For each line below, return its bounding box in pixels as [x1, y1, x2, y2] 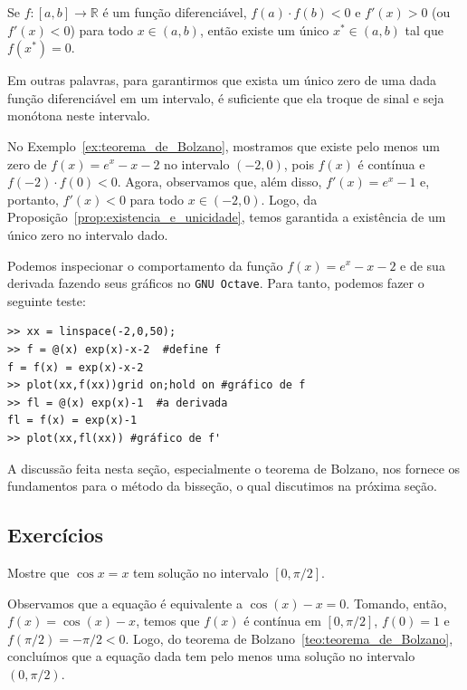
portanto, [7, 189, 59, 208]
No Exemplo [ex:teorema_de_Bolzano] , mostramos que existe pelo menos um [7, 136, 440, 155]
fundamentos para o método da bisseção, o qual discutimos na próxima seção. [7, 476, 437, 495]
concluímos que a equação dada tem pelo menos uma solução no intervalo [7, 647, 415, 666]
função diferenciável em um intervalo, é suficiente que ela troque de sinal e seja [7, 88, 444, 107]
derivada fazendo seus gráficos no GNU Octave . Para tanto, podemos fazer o [7, 273, 424, 292]
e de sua [400, 255, 445, 274]
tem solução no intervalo [133, 562, 269, 581]
